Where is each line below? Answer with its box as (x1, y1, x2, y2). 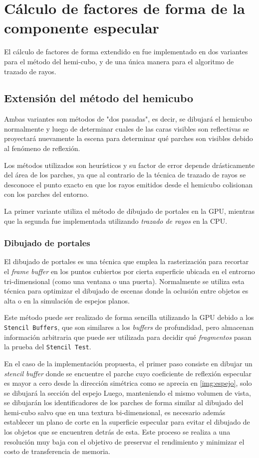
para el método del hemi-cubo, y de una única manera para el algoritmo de (4, 56, 234, 66)
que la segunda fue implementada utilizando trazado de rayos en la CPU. (4, 215, 228, 226)
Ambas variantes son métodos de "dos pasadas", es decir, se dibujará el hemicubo (4, 114, 252, 124)
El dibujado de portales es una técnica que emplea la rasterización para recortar (4, 256, 249, 267)
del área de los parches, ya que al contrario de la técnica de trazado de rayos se (4, 169, 246, 180)
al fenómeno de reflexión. (4, 143, 80, 153)
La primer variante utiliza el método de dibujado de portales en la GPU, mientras (4, 206, 255, 216)
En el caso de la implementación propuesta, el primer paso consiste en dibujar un (4, 358, 253, 368)
